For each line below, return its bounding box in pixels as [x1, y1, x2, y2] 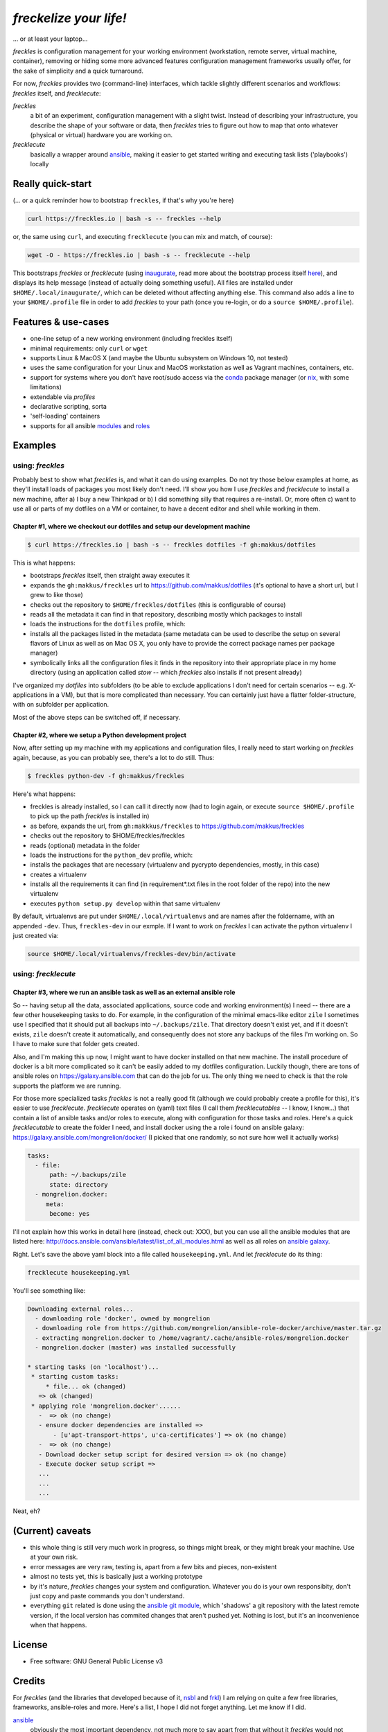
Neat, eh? [12, 1507, 41, 1515]
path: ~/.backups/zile [49, 1171, 127, 1179]
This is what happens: [12, 558, 76, 567]
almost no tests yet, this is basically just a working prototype [30, 1573, 203, 1581]
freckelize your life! [12, 10, 127, 26]
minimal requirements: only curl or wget [30, 344, 148, 353]
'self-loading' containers [30, 412, 100, 421]
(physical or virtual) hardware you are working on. [30, 131, 173, 139]
